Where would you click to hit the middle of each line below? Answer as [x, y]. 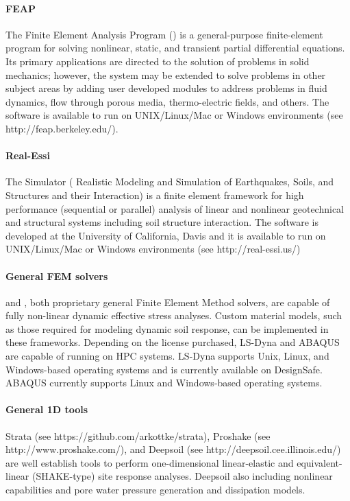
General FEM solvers [57, 276]
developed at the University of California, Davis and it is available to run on [166, 235]
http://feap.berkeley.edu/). [62, 128]
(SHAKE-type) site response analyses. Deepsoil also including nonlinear [182, 476]
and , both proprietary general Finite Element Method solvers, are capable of [168, 302]
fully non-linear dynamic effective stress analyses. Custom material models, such [174, 315]
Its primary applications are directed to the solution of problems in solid [158, 61]
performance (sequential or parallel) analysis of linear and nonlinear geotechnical [175, 208]
